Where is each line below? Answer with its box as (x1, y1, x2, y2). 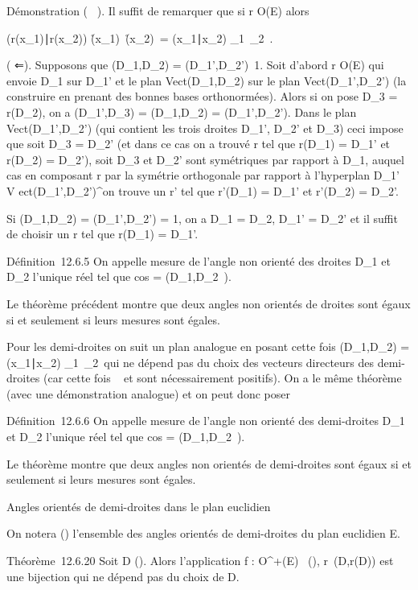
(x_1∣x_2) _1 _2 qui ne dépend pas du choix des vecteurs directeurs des (6, 353, 375, 370)
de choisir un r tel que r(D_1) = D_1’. (6, 225, 199, 242)
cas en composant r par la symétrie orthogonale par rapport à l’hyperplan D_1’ (6, 167, 400, 184)
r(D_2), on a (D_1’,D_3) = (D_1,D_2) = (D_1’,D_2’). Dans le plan (6, 103, 357, 120)
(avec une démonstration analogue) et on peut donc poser (6, 385, 290, 402)
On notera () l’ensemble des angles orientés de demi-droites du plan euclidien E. (6, 525, 400, 542)
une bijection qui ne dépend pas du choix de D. (6, 567, 240, 584)
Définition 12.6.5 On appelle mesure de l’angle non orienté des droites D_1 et (6, 252, 391, 269)
